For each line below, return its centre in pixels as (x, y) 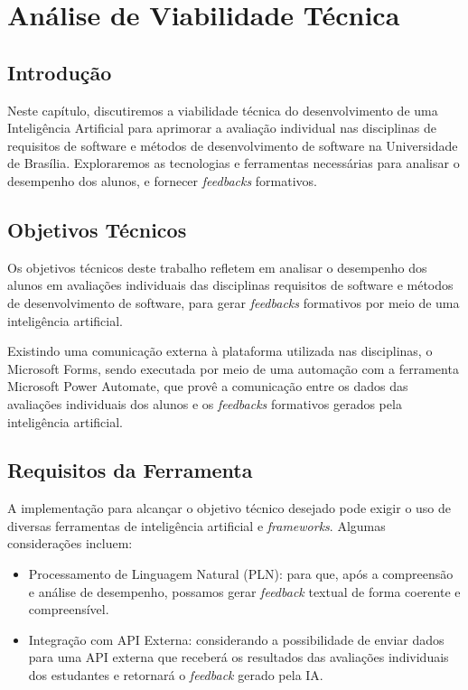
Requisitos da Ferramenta (130, 470)
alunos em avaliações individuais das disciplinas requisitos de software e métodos (230, 285)
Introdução (60, 72)
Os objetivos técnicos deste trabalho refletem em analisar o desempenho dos (217, 267)
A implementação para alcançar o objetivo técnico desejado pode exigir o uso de (229, 508)
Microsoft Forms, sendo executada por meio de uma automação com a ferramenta (233, 368)
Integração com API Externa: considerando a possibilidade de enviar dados (236, 639)
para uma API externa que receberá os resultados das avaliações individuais (239, 657)
